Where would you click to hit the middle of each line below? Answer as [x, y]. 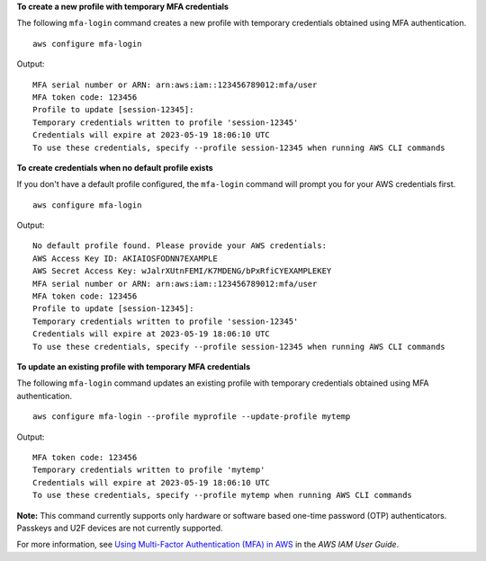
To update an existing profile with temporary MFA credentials [134, 366]
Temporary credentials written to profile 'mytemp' [149, 470]
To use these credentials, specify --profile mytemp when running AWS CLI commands [223, 495]
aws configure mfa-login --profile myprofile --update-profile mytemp [192, 417]
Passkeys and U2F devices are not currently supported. [120, 528]
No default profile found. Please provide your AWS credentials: [180, 246]
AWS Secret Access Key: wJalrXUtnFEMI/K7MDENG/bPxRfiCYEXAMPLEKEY [182, 271]
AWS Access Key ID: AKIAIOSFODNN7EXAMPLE [125, 258]
